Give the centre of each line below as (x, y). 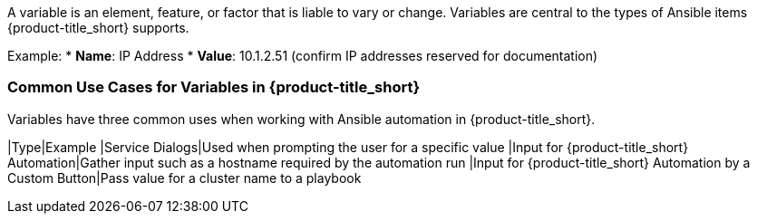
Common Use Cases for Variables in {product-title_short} (214, 87)
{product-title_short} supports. (98, 28)
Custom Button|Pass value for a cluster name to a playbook (184, 178)
